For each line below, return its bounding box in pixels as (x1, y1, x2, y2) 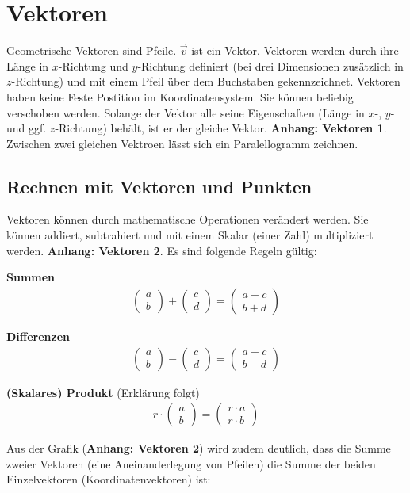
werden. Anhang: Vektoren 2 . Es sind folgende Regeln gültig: (6, 242, 317, 258)
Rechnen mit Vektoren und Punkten (6, 174, 312, 198)
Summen (6, 269, 56, 285)
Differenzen (6, 327, 71, 344)
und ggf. (6, 120, 47, 136)
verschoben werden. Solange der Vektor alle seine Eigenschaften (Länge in (6, 104, 365, 120)
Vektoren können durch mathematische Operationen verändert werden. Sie (6, 211, 369, 227)
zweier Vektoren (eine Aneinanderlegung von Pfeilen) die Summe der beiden (6, 455, 376, 472)
